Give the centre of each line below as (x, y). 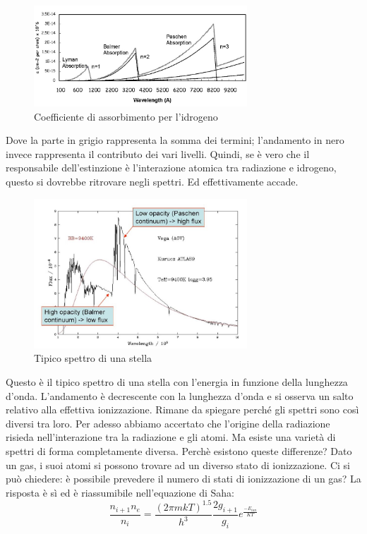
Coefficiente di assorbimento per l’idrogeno (126, 116)
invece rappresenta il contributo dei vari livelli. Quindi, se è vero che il (158, 153)
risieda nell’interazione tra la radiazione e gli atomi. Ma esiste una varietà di (171, 437)
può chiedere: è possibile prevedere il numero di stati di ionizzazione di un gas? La (183, 479)
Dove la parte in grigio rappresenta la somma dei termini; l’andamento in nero (175, 140)
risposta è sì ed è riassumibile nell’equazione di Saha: (120, 492)
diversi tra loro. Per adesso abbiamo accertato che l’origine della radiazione (168, 423)
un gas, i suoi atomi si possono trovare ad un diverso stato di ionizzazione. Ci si (178, 465)
